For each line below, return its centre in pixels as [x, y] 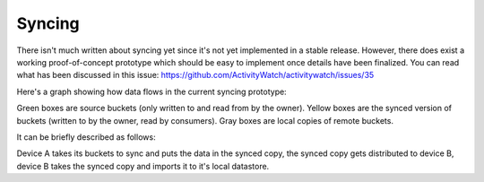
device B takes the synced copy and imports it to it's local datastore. [143, 166]
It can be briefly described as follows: [86, 137]
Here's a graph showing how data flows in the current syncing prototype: [151, 91]
